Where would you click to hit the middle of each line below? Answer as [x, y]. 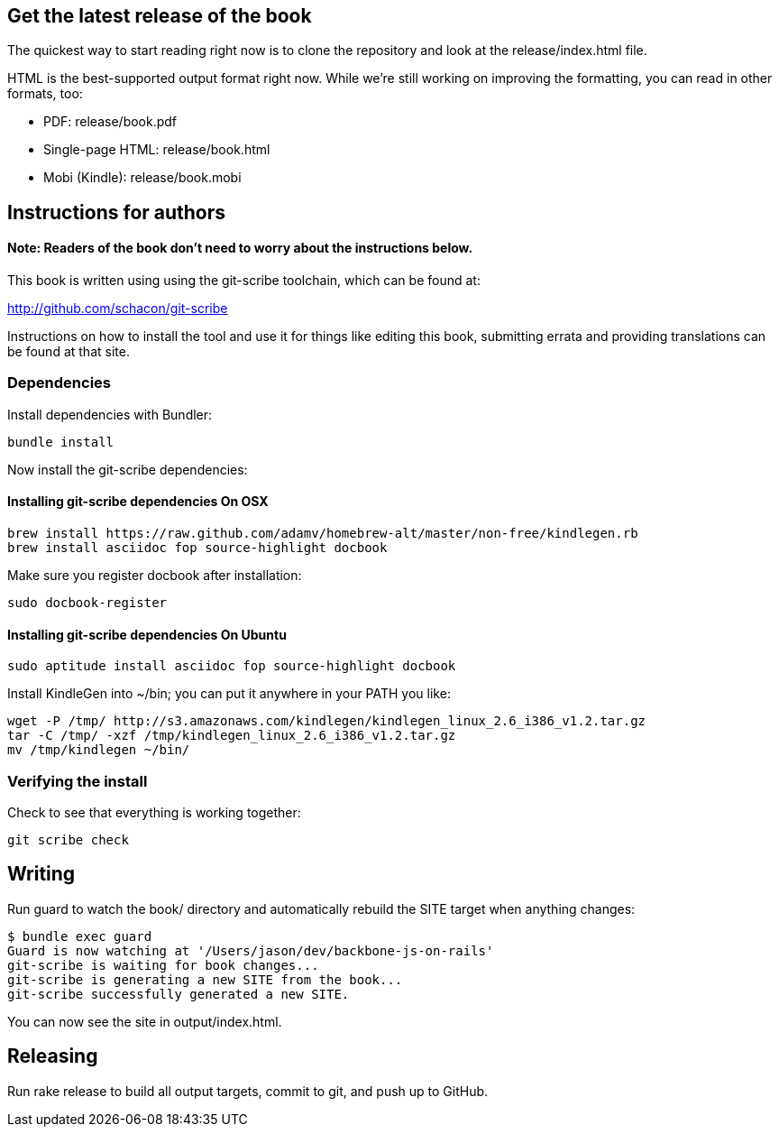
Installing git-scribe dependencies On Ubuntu [147, 634]
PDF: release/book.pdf [110, 122]
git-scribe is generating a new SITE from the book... [205, 979]
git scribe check [68, 840]
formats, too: [45, 94]
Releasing [53, 1056]
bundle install [61, 442]
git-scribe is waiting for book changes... [163, 965]
